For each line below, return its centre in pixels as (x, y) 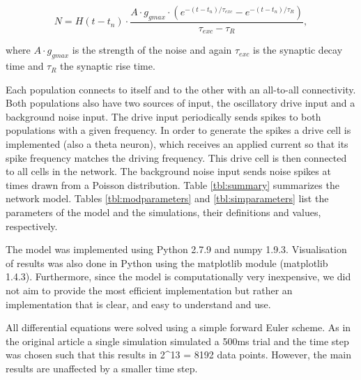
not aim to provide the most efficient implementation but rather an (149, 290)
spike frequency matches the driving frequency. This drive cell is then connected (176, 157)
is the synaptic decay (298, 50)
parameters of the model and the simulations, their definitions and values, (163, 212)
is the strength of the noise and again (152, 50)
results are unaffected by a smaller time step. (102, 368)
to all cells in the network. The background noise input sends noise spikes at (168, 171)
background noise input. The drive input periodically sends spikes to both (163, 116)
